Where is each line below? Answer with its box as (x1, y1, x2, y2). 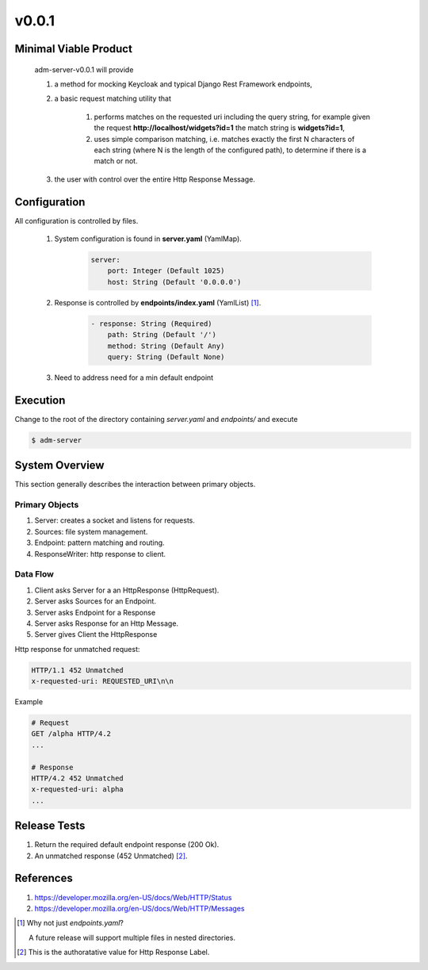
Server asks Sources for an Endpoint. (34, 596, 156, 606)
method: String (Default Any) (107, 341, 225, 351)
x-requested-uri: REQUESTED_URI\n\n (31, 677, 174, 686)
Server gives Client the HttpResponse (34, 630, 158, 639)
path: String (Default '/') (107, 330, 217, 339)
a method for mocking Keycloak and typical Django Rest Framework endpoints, (54, 79, 313, 89)
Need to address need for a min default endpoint (54, 373, 214, 382)
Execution (14, 393, 66, 407)
